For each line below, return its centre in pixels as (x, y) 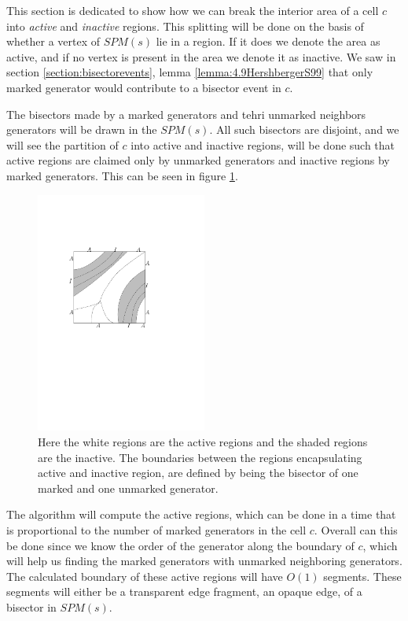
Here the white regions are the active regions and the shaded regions (203, 442)
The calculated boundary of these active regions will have (145, 576)
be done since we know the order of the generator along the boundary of (180, 545)
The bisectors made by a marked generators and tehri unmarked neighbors (186, 114)
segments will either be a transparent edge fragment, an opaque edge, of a (184, 591)
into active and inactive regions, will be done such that (263, 144)
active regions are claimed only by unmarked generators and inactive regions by (198, 160)
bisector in (31, 607)
